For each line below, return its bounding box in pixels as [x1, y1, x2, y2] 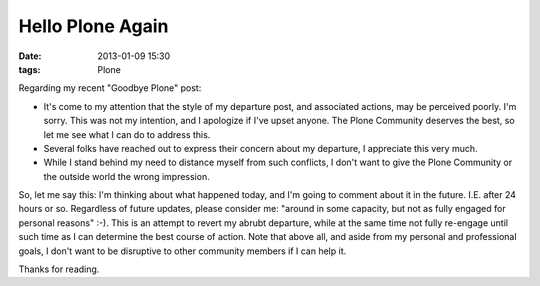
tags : [18, 63, 41, 75]
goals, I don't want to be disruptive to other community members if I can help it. [18, 245, 347, 257]
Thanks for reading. [18, 263, 100, 275]
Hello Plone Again [18, 15, 169, 37]
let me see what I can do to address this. [43, 128, 211, 140]
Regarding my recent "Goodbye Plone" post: [18, 82, 202, 94]
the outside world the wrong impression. [43, 170, 210, 182]
